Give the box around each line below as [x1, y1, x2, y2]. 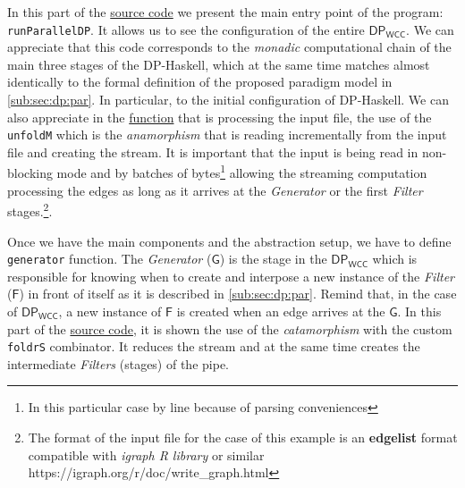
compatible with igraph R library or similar [28, 445, 265, 464]
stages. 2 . [7, 199, 53, 220]
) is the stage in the [219, 249, 327, 268]
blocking [7, 164, 53, 182]
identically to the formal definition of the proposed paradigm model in [7, 72, 393, 91]
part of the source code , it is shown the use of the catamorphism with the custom [7, 319, 452, 338]
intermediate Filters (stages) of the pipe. [7, 354, 229, 373]
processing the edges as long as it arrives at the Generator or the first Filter [7, 181, 423, 199]
